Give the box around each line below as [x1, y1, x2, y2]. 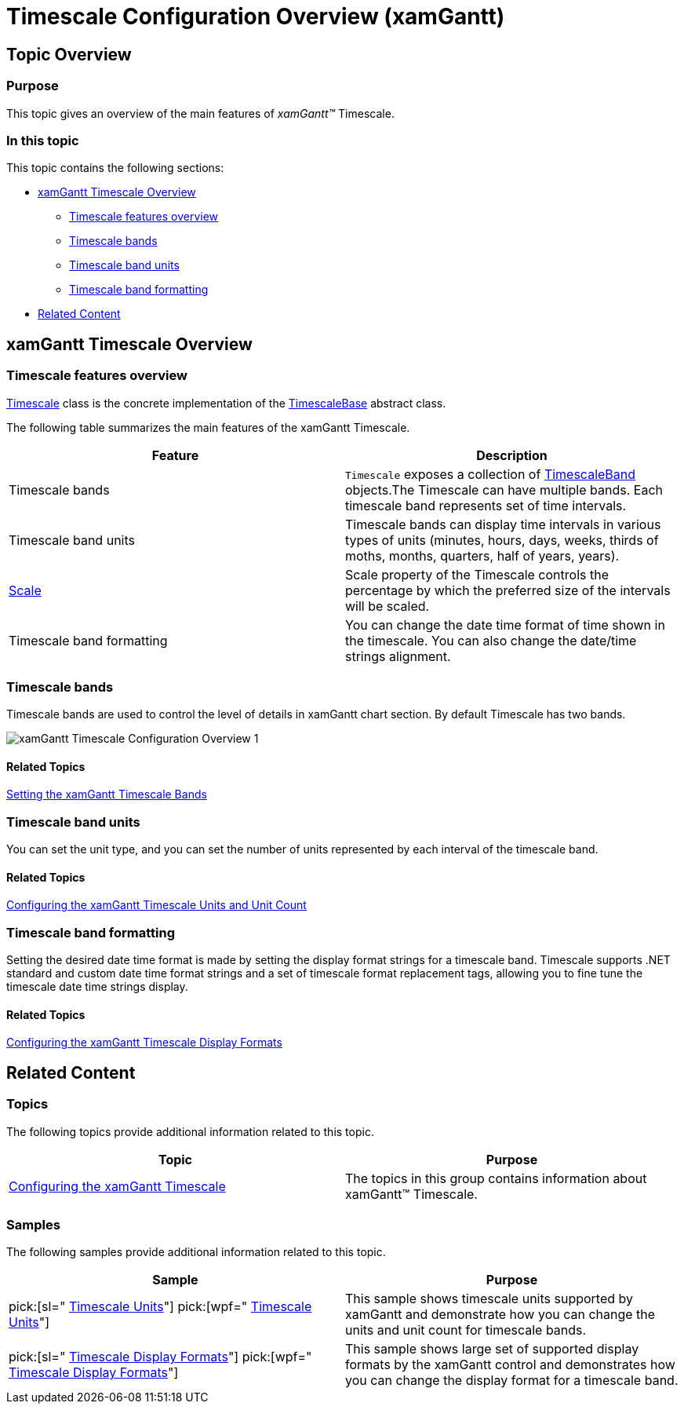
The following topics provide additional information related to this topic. [6, 1124, 374, 1138]
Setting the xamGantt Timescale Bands [6, 787, 207, 802]
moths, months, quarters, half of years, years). [345, 547, 620, 564]
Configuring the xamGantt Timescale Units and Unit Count [6, 898, 307, 912]
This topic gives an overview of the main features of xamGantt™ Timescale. [6, 106, 395, 120]
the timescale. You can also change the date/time [345, 632, 637, 648]
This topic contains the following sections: [6, 161, 224, 175]
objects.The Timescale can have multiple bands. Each [345, 481, 664, 498]
